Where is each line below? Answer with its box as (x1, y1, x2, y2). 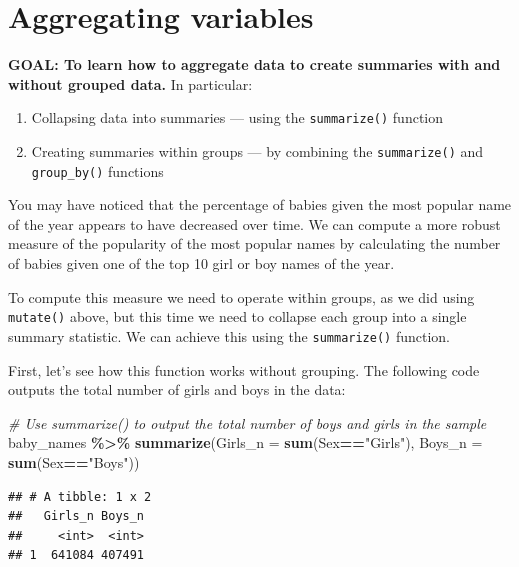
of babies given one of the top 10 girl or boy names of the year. (8, 253, 395, 274)
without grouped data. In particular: (8, 73, 253, 94)
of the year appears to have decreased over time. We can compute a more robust (8, 213, 501, 234)
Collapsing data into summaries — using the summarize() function (31, 107, 444, 128)
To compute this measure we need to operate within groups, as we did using (8, 286, 475, 307)
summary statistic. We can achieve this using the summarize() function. (8, 325, 450, 346)
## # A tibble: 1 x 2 (8, 489, 152, 504)
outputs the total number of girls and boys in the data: (8, 379, 346, 400)
